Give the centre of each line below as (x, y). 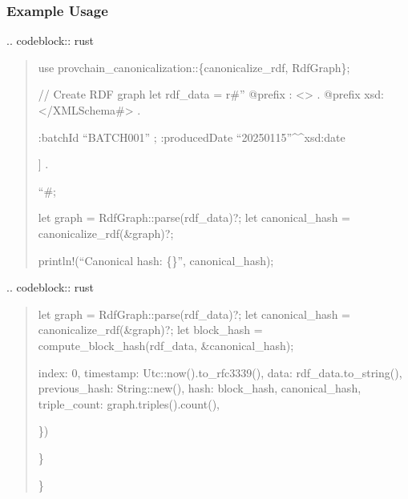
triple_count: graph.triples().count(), (129, 403)
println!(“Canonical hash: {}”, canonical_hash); (156, 260)
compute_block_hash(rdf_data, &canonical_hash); (166, 345)
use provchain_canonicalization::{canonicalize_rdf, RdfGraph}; (194, 67)
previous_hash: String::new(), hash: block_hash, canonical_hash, (200, 388)
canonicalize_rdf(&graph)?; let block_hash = (150, 330)
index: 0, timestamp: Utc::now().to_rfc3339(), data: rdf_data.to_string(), (220, 372)
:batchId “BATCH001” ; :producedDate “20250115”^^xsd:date (192, 137)
